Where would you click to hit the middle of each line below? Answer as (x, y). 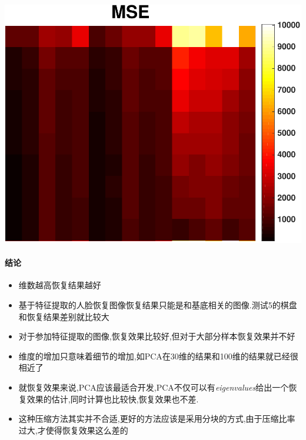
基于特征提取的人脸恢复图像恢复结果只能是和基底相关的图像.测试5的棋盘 (158, 305)
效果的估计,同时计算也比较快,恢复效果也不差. (113, 399)
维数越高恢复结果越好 (60, 285)
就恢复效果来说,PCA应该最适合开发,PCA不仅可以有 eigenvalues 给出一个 (154, 387)
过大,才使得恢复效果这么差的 (73, 430)
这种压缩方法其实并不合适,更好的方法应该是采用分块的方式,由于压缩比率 (157, 419)
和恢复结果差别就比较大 (64, 316)
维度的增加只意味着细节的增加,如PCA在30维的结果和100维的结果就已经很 (158, 356)
